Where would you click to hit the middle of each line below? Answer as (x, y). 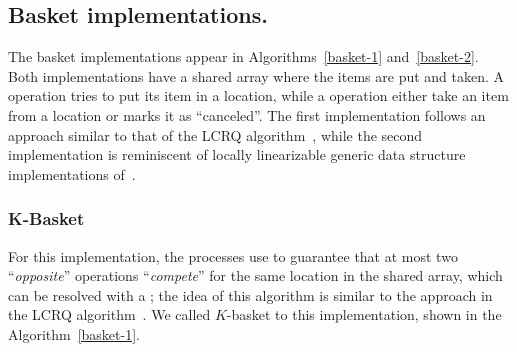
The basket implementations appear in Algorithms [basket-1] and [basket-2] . (243, 56)
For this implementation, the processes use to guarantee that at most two (233, 255)
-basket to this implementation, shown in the (364, 314)
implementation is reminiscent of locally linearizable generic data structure (237, 154)
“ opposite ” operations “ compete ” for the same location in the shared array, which (255, 275)
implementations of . (72, 173)
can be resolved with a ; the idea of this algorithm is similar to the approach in (250, 294)
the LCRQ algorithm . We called (109, 314)
